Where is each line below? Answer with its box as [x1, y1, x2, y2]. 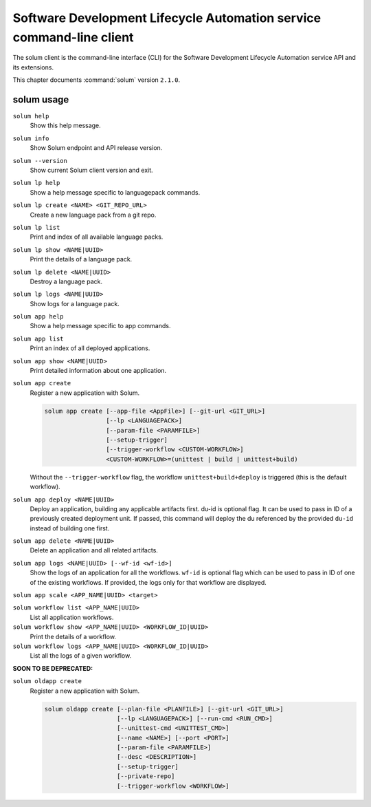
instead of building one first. [30, 524, 110, 532]
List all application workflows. [30, 613, 114, 621]
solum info [12, 134, 49, 142]
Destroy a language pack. [30, 277, 103, 286]
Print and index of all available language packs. [30, 233, 164, 241]
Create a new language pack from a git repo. [30, 211, 157, 219]
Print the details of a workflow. [30, 632, 117, 641]
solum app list [12, 334, 65, 343]
